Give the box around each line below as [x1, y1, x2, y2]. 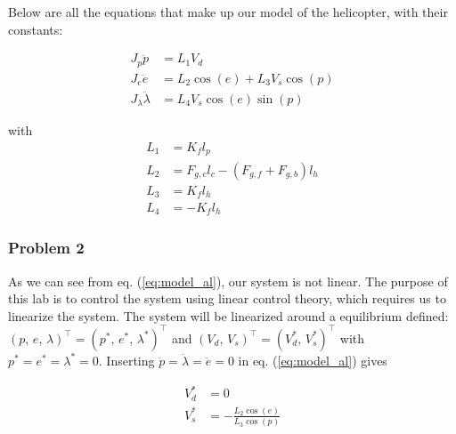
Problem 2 [8, 237, 85, 259]
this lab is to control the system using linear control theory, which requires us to [8, 289, 446, 308]
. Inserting [98, 350, 155, 369]
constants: [8, 20, 63, 38]
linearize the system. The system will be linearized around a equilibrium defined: [8, 306, 449, 325]
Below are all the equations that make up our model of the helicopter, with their [8, 3, 448, 20]
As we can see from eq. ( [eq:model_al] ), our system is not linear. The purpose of [8, 271, 448, 290]
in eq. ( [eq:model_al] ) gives [238, 350, 387, 369]
